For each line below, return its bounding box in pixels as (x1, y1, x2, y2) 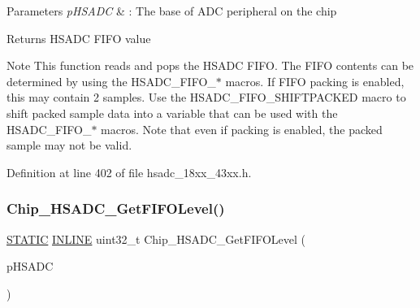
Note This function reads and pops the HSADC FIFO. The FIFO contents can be (6, 57, 414, 74)
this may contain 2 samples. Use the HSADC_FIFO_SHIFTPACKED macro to (6, 89, 406, 106)
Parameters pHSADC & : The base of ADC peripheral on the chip (6, 2, 337, 19)
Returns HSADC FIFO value (6, 29, 151, 46)
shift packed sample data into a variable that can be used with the (6, 104, 338, 121)
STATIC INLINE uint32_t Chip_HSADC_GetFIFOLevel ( (6, 230, 306, 247)
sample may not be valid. (6, 137, 132, 154)
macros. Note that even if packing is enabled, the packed (101, 120, 383, 137)
